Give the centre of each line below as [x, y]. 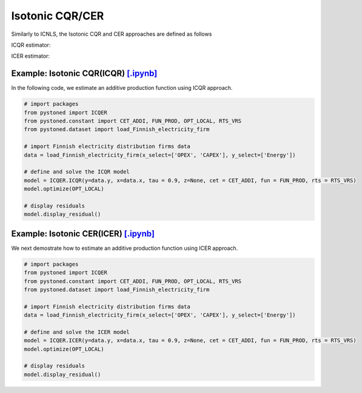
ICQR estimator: [31, 45]
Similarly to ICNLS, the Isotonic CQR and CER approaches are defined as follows [112, 34]
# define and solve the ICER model [77, 332]
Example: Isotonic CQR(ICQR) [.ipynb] [84, 74]
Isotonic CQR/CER [58, 16]
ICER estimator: [31, 56]
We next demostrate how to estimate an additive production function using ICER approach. [125, 248]
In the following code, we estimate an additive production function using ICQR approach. [122, 88]
